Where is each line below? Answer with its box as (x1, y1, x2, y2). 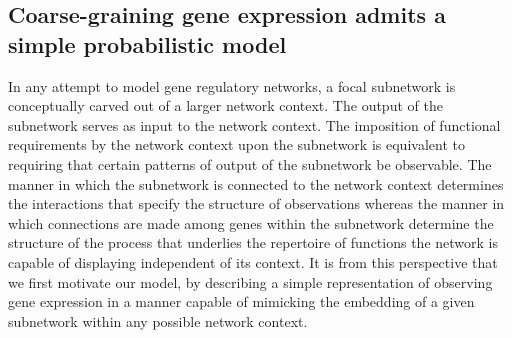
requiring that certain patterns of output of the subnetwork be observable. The (8, 153, 492, 174)
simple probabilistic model (8, 28, 287, 59)
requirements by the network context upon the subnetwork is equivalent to (8, 134, 465, 155)
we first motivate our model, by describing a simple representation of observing (8, 271, 493, 292)
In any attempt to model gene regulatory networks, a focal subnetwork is (8, 75, 456, 96)
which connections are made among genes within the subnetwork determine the (8, 212, 494, 233)
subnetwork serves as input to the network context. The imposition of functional (8, 114, 501, 135)
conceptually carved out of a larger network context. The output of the (8, 95, 443, 116)
